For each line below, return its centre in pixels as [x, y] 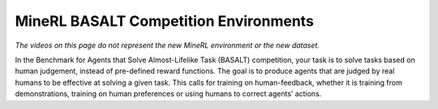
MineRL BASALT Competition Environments [164, 21]
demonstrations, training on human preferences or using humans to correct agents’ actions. [168, 94]
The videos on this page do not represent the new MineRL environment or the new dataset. [167, 45]
